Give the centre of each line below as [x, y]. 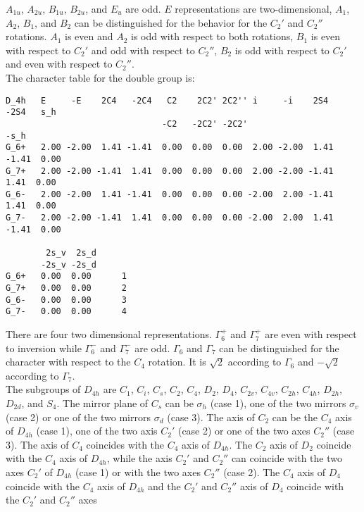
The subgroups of [43, 389]
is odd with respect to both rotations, [212, 36]
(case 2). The [252, 472]
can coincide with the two [287, 458]
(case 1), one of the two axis [97, 431]
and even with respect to [59, 64]
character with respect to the [68, 362]
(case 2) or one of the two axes [244, 431]
